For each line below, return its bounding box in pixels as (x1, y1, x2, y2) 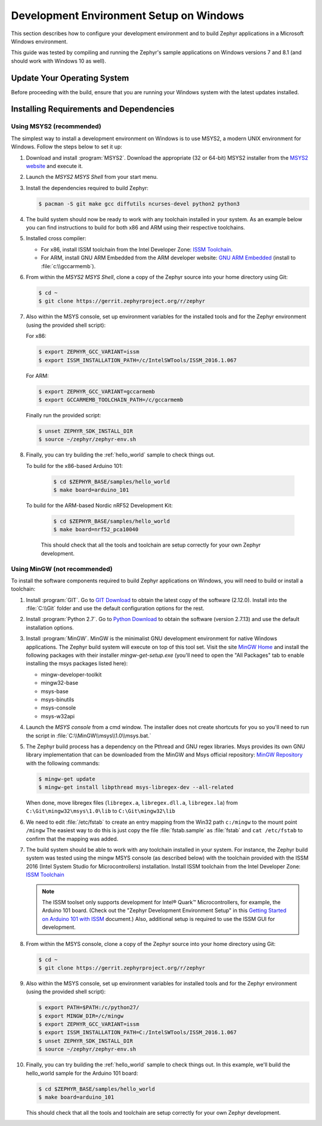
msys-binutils (41, 696, 75, 703)
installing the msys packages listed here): (26, 660, 128, 667)
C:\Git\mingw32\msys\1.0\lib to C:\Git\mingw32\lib (26, 808, 176, 815)
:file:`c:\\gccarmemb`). (41, 262, 96, 269)
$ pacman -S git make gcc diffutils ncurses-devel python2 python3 (38, 200, 240, 207)
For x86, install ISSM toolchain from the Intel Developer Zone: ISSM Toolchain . (41, 246, 233, 253)
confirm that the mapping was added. (26, 835, 119, 842)
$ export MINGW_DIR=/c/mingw (38, 1012, 124, 1019)
